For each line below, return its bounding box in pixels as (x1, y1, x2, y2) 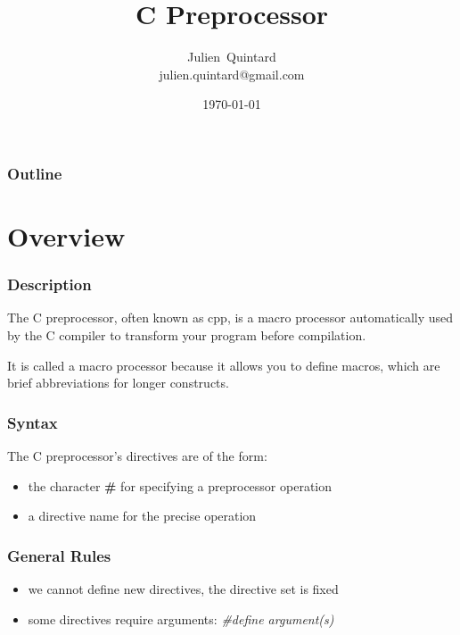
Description (7, 273, 92, 296)
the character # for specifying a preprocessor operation (28, 476, 333, 495)
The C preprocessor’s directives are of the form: (7, 447, 267, 465)
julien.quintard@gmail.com (159, 64, 305, 83)
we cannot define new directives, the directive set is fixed (28, 580, 339, 598)
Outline (7, 162, 62, 184)
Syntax (7, 411, 58, 433)
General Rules (7, 544, 111, 566)
